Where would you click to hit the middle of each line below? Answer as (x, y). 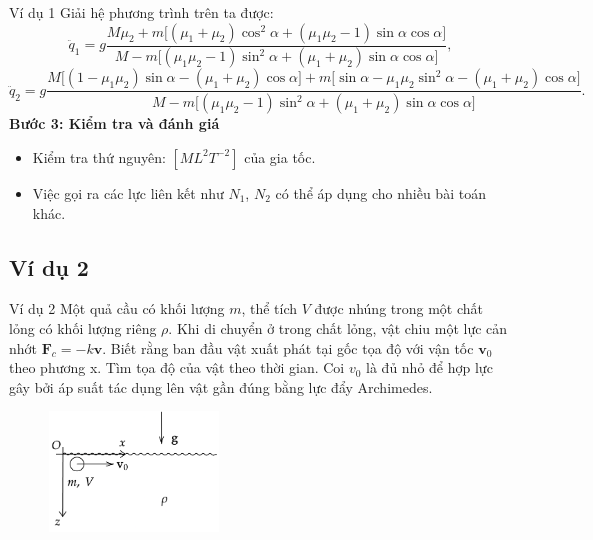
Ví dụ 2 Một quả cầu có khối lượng (117, 308)
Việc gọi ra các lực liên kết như (128, 192)
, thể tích (269, 308)
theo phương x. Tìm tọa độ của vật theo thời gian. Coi (177, 367)
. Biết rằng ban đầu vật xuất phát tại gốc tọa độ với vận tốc (288, 347)
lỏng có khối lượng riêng (83, 327)
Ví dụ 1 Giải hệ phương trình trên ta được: (141, 12)
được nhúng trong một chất (398, 308)
